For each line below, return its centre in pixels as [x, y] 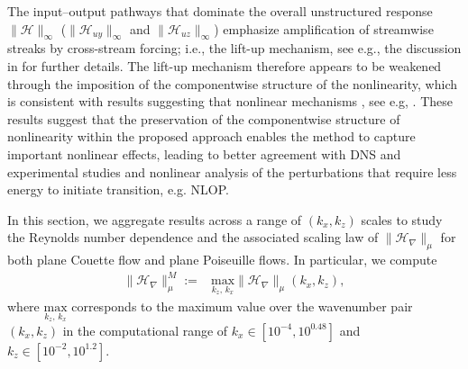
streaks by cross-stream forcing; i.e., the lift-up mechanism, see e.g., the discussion [234, 48]
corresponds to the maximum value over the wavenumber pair [242, 306]
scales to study [402, 219]
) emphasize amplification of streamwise [324, 28]
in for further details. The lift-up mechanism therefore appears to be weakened [225, 65]
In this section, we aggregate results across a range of [155, 219]
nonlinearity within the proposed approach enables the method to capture [211, 136]
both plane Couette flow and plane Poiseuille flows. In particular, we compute [222, 260]
